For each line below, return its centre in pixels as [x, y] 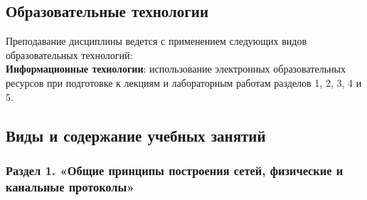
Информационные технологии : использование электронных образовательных [176, 69]
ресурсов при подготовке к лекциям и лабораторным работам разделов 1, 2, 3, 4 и [184, 82]
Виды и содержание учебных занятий [136, 135]
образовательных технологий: [69, 54]
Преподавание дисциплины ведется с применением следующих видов [156, 41]
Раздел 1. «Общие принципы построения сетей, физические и [175, 170]
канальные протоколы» [70, 186]
